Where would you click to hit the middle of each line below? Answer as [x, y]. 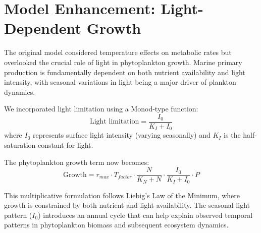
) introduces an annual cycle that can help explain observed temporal [145, 215]
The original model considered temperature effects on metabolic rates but [118, 52]
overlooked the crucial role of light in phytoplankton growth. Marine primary [123, 62]
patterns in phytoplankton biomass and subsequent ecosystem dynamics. [116, 225]
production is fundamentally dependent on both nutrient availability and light [125, 72]
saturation [20, 144]
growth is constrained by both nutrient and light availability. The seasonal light [127, 205]
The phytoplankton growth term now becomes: [77, 162]
